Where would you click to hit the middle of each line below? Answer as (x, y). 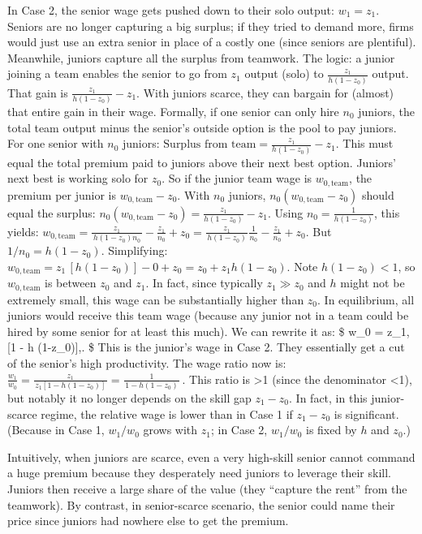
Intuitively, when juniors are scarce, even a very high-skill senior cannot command (211, 456)
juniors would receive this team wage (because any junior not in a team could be (208, 315)
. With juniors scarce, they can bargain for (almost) (265, 92)
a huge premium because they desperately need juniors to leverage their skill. (199, 473)
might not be (372, 283)
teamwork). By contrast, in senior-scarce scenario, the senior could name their (201, 504)
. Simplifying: (134, 250)
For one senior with (56, 143)
